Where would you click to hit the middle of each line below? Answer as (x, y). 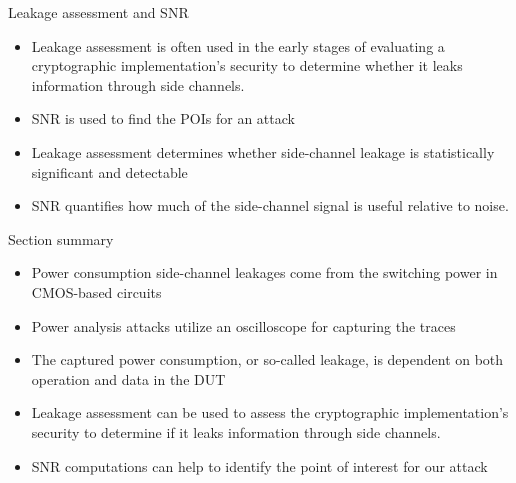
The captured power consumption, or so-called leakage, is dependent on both (267, 359)
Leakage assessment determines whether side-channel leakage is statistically (263, 151)
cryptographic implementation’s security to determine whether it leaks (247, 65)
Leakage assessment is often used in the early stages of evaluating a (238, 45)
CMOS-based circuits (96, 291)
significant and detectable (109, 171)
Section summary (61, 238)
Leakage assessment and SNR (98, 12)
